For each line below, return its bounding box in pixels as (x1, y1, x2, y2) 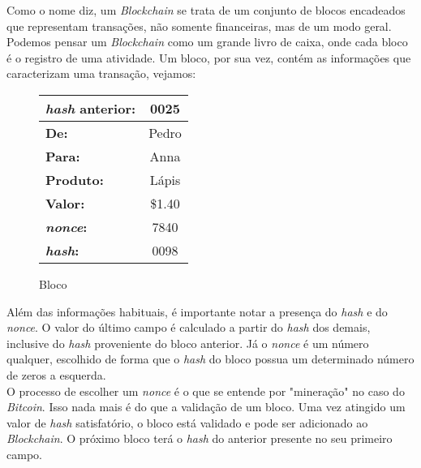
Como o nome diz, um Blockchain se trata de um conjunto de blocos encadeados (6, 2, 406, 18)
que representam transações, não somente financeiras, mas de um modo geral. (6, 17, 392, 34)
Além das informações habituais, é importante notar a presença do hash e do (6, 303, 388, 320)
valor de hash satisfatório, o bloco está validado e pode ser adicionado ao (6, 414, 368, 431)
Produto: (45, 170, 104, 189)
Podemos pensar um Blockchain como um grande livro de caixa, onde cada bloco (6, 33, 408, 50)
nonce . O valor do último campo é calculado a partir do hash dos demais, (6, 319, 371, 336)
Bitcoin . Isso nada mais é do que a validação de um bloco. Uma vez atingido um (6, 398, 406, 415)
